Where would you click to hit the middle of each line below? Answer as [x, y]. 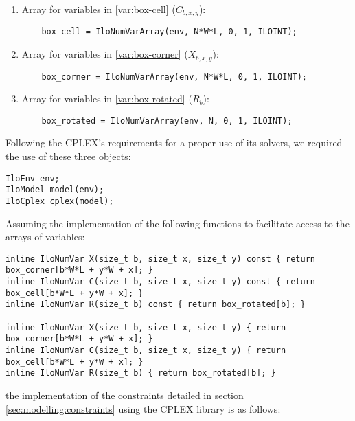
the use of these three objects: [68, 156]
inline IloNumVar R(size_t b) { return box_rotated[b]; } [141, 373]
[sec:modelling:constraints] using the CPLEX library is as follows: [143, 408]
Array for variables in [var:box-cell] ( [99, 9]
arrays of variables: [45, 237]
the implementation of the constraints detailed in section [125, 395]
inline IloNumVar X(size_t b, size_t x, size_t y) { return [146, 327]
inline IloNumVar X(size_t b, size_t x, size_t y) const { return [161, 259]
